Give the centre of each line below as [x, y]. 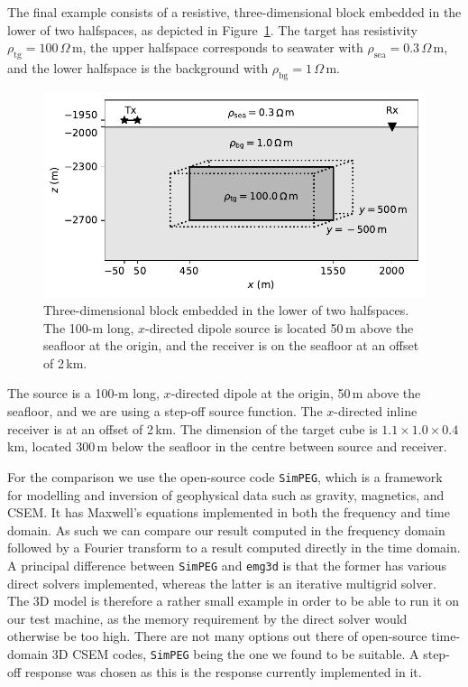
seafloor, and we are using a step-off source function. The [165, 411]
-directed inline [376, 411]
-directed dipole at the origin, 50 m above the [296, 393]
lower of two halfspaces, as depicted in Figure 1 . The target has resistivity [213, 29]
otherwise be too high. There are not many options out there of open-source [217, 636]
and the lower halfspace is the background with [138, 67]
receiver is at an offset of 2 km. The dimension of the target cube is [193, 428]
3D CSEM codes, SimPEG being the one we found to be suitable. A [235, 653]
